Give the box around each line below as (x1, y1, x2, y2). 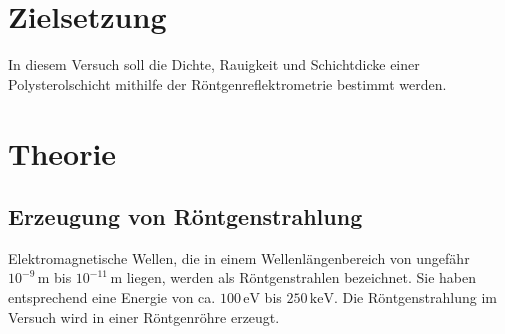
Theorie (8, 132, 117, 173)
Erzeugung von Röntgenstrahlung (8, 201, 363, 232)
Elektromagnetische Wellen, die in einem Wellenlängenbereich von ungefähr (8, 247, 470, 268)
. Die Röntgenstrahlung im (333, 287, 497, 308)
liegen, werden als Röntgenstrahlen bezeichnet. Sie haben (126, 267, 476, 288)
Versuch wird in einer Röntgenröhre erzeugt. (8, 306, 280, 327)
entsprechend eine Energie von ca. (8, 287, 216, 308)
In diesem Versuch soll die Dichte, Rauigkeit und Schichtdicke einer (8, 54, 420, 75)
